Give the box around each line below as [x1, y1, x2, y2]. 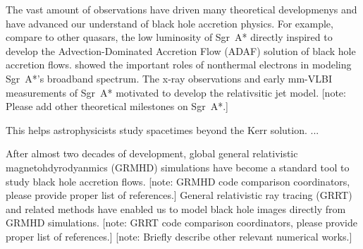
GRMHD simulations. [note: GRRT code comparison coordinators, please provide [6, 215, 357, 230]
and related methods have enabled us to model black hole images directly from [6, 201, 346, 216]
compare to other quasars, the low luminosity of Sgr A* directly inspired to [6, 30, 333, 44]
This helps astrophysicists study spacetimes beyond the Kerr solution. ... [6, 122, 319, 137]
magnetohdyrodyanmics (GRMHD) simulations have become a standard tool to [6, 159, 350, 174]
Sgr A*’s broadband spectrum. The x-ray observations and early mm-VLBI [6, 71, 332, 85]
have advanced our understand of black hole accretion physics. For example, [6, 16, 333, 30]
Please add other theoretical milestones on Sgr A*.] [6, 99, 228, 114]
